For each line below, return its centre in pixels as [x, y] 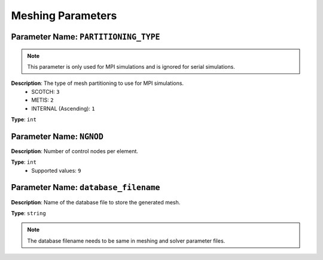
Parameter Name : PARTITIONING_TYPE [86, 37]
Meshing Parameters [64, 16]
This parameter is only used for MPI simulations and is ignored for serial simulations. [131, 66]
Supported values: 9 [56, 170]
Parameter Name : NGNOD [57, 137]
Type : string [28, 213]
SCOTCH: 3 [45, 91]
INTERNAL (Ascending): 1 [63, 108]
